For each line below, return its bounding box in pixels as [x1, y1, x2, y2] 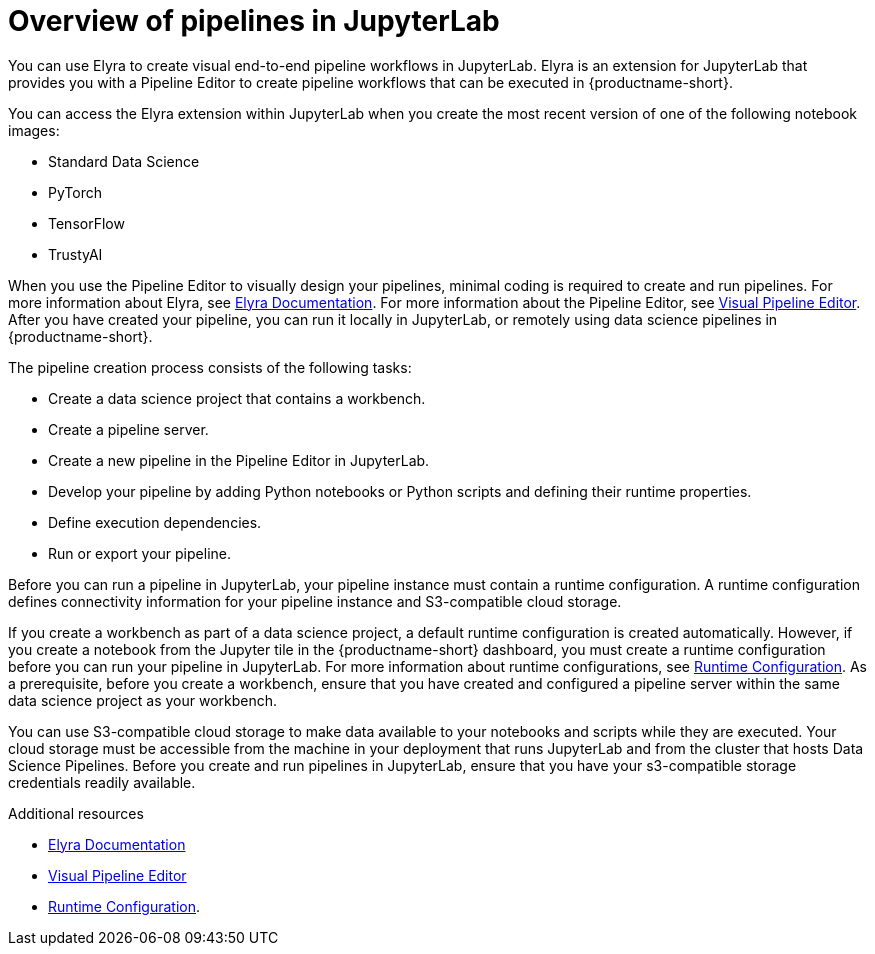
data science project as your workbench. [8, 691, 278, 709]
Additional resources [8, 804, 144, 822]
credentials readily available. [8, 773, 196, 791]
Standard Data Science [48, 152, 200, 170]
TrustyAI [48, 245, 103, 263]
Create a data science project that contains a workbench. [48, 389, 426, 407]
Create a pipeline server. [48, 420, 209, 438]
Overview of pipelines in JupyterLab [8, 4, 500, 38]
